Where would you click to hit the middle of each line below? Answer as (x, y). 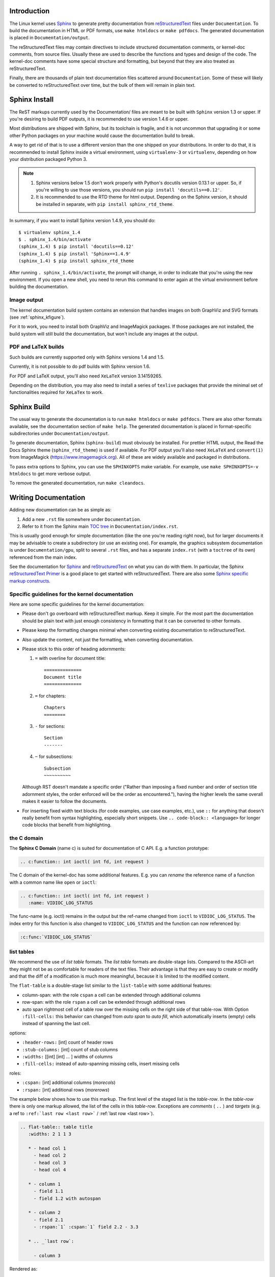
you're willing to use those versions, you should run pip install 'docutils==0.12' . (129, 190)
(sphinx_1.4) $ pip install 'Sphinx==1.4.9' (75, 254)
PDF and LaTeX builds (37, 347)
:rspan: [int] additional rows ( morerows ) (66, 1090)
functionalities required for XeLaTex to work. (57, 392)
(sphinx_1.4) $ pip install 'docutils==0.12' (76, 247)
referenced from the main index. (43, 557)
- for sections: (50, 726)
